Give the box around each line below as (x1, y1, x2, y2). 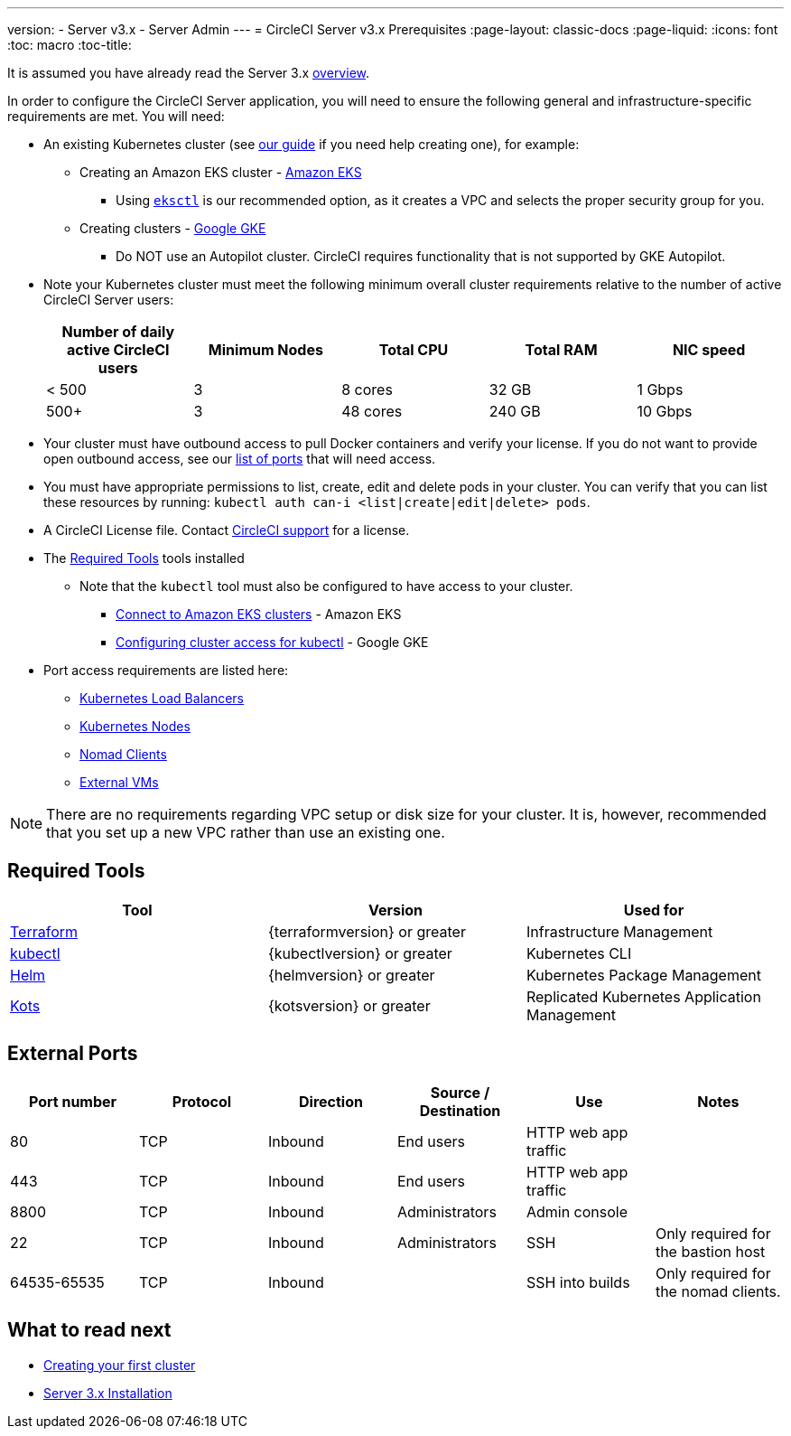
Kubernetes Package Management (526, 965, 761, 984)
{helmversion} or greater (267, 965, 435, 984)
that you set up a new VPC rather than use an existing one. (46, 823, 445, 841)
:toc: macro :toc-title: (7, 37, 132, 52)
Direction (298, 1092, 363, 1111)
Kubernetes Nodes (79, 718, 191, 734)
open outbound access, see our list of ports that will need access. (43, 451, 436, 466)
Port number (28, 1092, 117, 1111)
